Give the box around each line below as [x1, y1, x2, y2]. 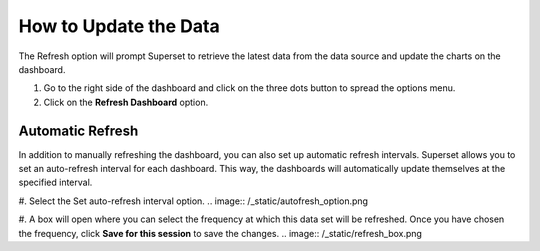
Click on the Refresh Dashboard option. [43, 96, 209, 108]
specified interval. [18, 176, 93, 189]
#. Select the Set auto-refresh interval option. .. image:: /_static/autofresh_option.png [18, 195, 369, 207]
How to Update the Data [18, 15, 220, 37]
